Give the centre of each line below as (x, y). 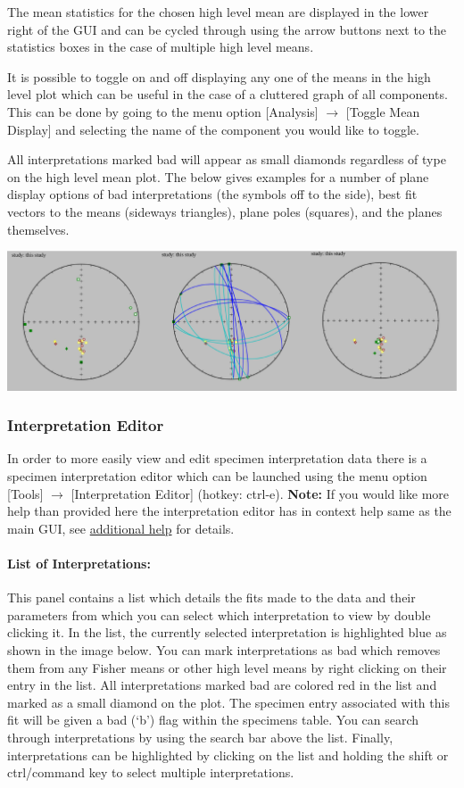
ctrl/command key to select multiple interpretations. (151, 772)
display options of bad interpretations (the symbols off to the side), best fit (212, 194)
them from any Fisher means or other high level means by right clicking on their (227, 667)
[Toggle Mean (383, 111)
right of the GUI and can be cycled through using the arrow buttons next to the (227, 29)
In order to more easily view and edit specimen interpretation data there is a (217, 458)
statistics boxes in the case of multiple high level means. (161, 47)
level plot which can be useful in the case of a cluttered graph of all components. (228, 94)
